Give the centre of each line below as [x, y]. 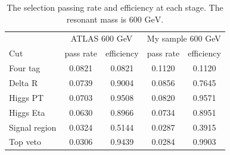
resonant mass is [97, 19]
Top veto [25, 142]
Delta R [24, 82]
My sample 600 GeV [184, 38]
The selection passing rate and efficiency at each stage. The [115, 7]
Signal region [33, 127]
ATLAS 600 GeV [102, 38]
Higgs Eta [27, 112]
